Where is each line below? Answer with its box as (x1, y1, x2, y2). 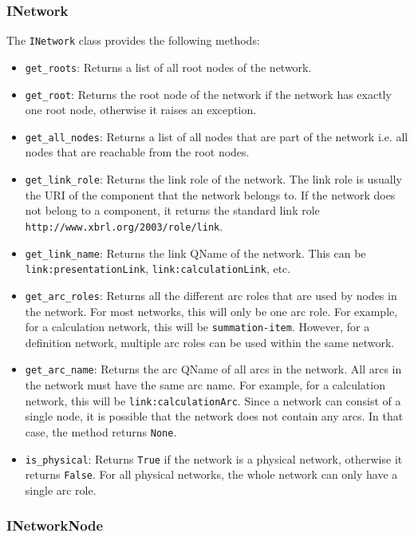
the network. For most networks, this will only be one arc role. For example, (25, 302, 398, 319)
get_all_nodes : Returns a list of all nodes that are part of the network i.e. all (25, 128, 408, 144)
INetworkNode (6, 515, 104, 535)
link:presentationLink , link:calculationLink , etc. (25, 260, 291, 277)
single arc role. (25, 481, 97, 498)
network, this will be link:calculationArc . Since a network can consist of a (25, 392, 401, 409)
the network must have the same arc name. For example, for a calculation (25, 377, 385, 393)
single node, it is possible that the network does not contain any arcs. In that (25, 408, 404, 424)
